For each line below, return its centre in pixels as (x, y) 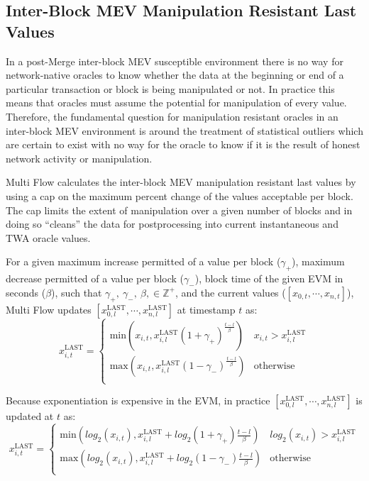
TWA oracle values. (48, 237)
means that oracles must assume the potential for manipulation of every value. (176, 103)
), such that (77, 292)
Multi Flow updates (49, 309)
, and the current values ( (231, 292)
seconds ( (26, 292)
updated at (30, 416)
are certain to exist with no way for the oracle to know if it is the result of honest (183, 144)
